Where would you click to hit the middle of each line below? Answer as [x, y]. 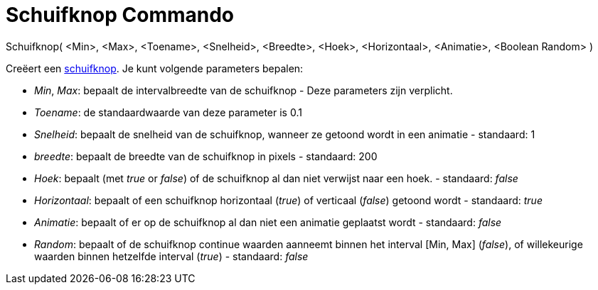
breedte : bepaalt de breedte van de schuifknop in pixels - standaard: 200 [206, 156]
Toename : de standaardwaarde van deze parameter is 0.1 [168, 112]
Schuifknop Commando [120, 15]
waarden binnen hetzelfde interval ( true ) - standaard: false [171, 256]
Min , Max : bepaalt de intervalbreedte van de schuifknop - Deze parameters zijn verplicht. [244, 90]
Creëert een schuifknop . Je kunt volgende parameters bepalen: [155, 68]
